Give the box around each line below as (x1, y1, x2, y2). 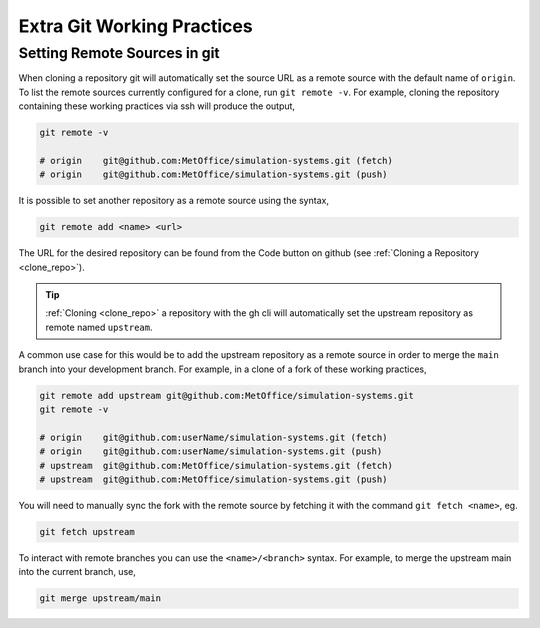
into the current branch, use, (18, 566, 137, 578)
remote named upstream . (45, 321, 153, 333)
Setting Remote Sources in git (18, 44, 220, 62)
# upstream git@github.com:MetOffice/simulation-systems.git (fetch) (39, 460, 394, 471)
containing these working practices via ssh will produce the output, (18, 100, 295, 112)
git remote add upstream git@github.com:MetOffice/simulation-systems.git (39, 390, 415, 401)
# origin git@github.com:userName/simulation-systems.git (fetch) (39, 431, 388, 443)
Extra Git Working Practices (18, 15, 254, 37)
